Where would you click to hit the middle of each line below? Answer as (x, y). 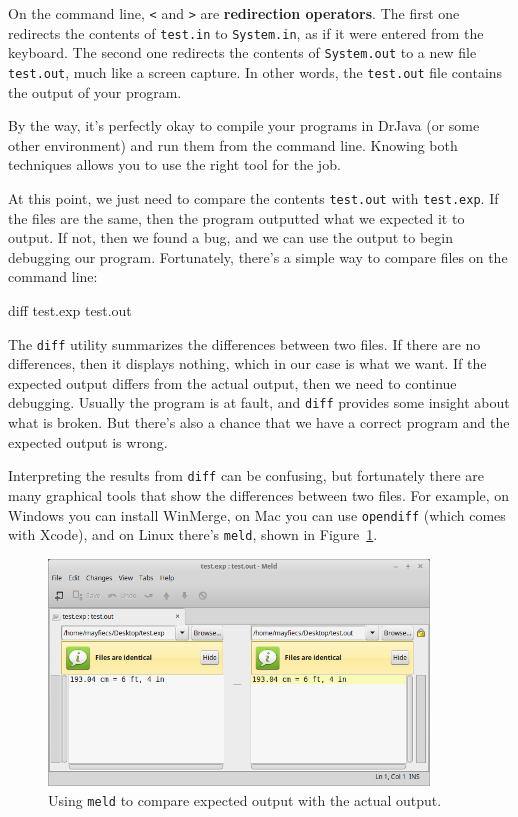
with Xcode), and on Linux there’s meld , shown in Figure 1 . (193, 534)
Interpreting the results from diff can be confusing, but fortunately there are (246, 475)
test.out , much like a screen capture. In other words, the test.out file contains (255, 71)
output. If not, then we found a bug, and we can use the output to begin (231, 237)
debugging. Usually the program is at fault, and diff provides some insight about (259, 402)
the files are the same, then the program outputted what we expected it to (236, 217)
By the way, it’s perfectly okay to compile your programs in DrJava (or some (244, 125)
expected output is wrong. (88, 441)
